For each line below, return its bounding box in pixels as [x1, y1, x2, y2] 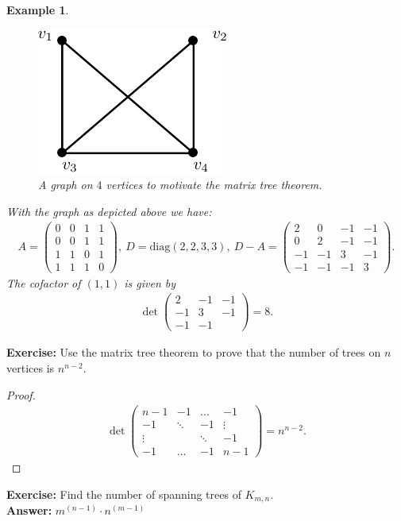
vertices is [6, 359, 55, 376]
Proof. [6, 386, 36, 403]
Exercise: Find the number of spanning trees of [6, 485, 241, 502]
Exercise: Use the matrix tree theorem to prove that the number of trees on [6, 344, 381, 361]
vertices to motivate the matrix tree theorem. [106, 176, 322, 193]
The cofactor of [6, 274, 81, 291]
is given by [124, 274, 176, 291]
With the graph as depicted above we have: [6, 203, 212, 219]
